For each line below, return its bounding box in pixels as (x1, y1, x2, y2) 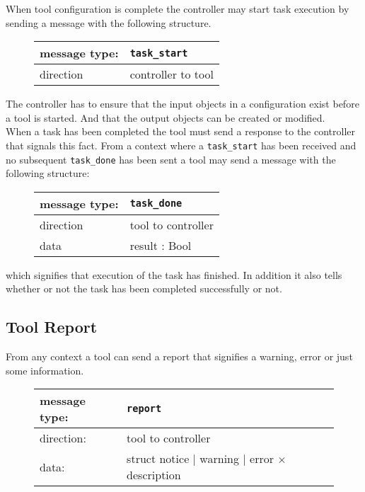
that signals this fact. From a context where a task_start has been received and (6, 137, 357, 152)
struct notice (127, 450, 190, 467)
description (127, 467, 181, 484)
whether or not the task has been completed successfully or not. (6, 281, 282, 296)
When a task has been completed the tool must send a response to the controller (6, 124, 356, 139)
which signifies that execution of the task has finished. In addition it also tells (6, 267, 342, 282)
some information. (6, 362, 84, 377)
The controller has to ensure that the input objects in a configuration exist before (6, 96, 359, 111)
